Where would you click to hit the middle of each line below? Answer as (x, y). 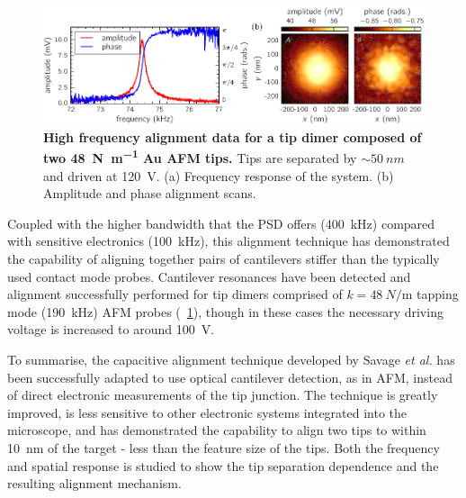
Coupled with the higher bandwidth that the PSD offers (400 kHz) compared (221, 223)
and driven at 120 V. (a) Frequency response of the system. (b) (219, 175)
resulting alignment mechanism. (94, 483)
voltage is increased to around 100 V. (111, 329)
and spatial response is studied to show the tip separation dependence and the (223, 465)
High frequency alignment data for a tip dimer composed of (233, 136)
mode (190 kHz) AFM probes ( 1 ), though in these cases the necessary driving (225, 311)
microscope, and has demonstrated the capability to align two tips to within (217, 430)
